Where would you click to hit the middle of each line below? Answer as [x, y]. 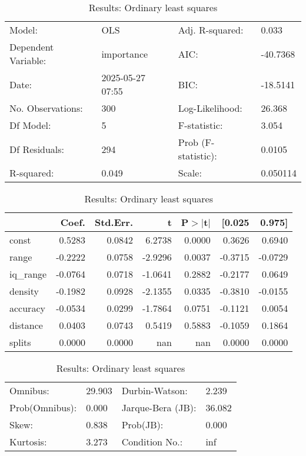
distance [26, 325]
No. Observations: [46, 108]
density [24, 291]
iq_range [28, 274]
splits [20, 342]
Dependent [32, 47]
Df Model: [30, 125]
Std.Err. [114, 222]
